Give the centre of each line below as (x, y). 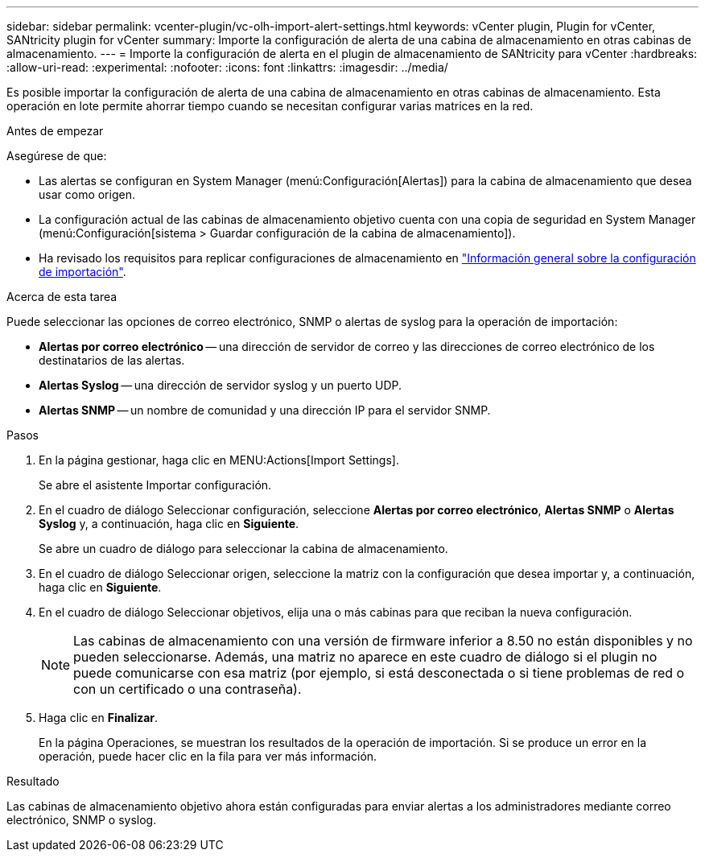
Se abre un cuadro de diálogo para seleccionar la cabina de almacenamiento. (243, 549)
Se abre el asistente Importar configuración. (155, 485)
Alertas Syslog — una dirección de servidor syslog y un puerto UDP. (220, 385)
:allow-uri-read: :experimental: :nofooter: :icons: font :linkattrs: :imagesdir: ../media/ (227, 67)
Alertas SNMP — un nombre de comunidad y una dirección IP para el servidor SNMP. (265, 410)
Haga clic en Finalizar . (99, 718)
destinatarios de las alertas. (112, 360)
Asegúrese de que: (57, 156)
